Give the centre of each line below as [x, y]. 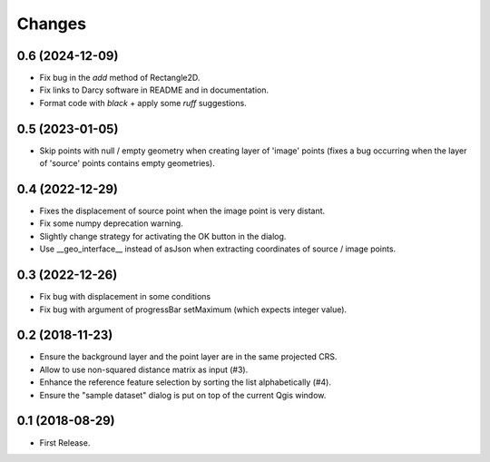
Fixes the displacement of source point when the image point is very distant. [182, 211]
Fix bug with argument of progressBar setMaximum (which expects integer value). [193, 310]
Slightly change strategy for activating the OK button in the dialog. [163, 236]
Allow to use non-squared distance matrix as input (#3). [144, 369]
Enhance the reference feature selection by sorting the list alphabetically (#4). [185, 382]
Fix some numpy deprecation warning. [111, 223]
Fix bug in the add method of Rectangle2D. [120, 78]
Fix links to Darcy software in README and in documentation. [154, 90]
